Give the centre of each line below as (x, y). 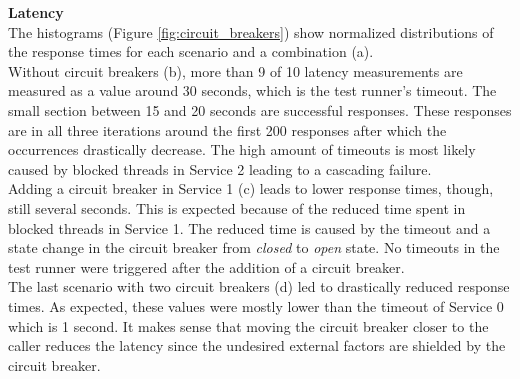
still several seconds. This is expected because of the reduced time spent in (237, 207)
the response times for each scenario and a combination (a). (191, 51)
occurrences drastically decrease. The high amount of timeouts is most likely (242, 149)
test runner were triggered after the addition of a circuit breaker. (206, 266)
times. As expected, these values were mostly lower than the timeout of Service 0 (256, 305)
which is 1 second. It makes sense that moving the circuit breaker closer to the (248, 325)
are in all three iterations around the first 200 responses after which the (227, 129)
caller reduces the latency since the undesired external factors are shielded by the (257, 345)
